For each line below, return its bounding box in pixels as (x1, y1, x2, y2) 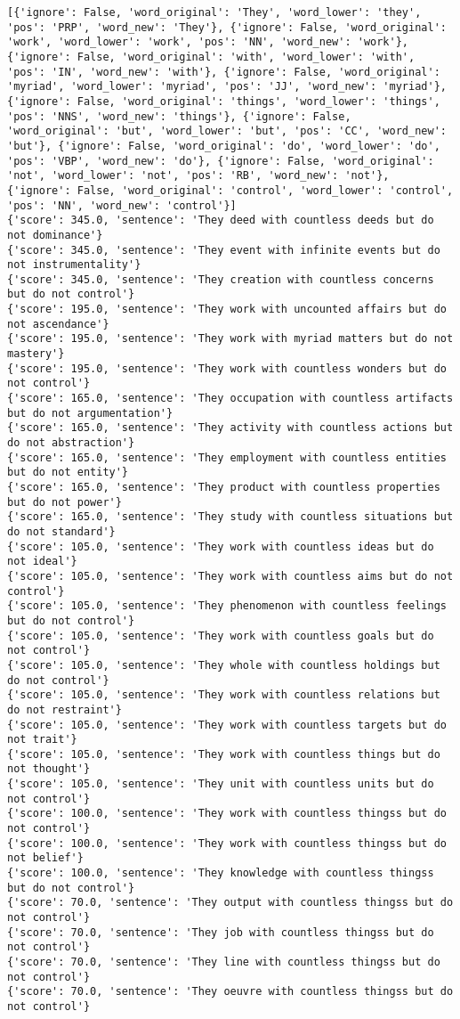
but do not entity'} (7, 466, 129, 479)
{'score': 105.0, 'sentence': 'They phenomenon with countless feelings (7, 599, 447, 613)
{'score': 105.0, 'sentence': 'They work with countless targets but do (7, 718, 447, 731)
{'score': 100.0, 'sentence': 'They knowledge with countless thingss (7, 867, 434, 880)
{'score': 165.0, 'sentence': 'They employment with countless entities (7, 451, 447, 464)
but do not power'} (7, 495, 122, 509)
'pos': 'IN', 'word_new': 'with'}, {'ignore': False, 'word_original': (7, 65, 440, 78)
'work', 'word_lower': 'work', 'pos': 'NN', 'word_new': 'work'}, (7, 36, 409, 49)
